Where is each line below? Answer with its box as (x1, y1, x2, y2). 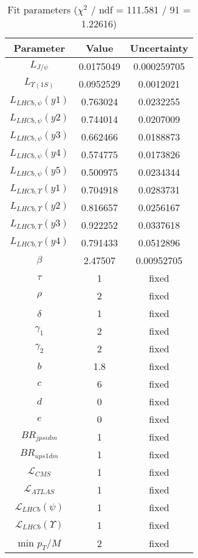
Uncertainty (130, 41, 188, 55)
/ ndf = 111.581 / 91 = (90, 2, 191, 16)
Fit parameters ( (7, 2, 78, 16)
